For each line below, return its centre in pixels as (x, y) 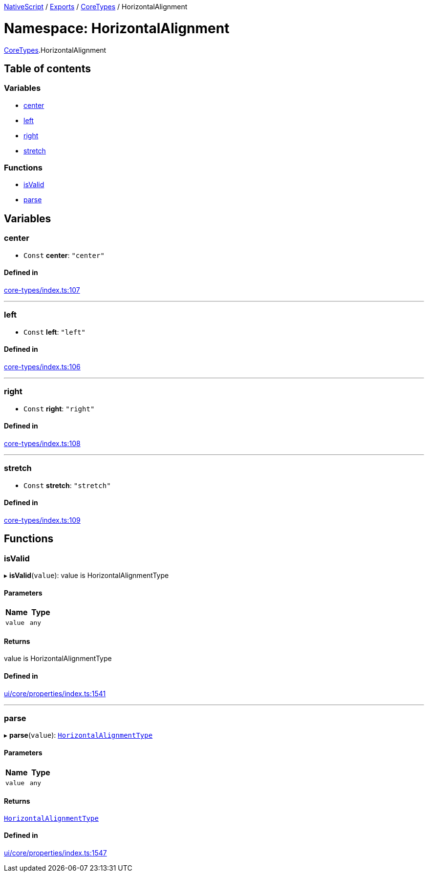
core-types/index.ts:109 (42, 520)
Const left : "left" (54, 332)
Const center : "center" (64, 255)
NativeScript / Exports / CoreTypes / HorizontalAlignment (96, 7)
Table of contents (47, 68)
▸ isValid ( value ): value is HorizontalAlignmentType (86, 576)
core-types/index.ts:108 (42, 443)
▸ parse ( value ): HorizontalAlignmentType (78, 735)
